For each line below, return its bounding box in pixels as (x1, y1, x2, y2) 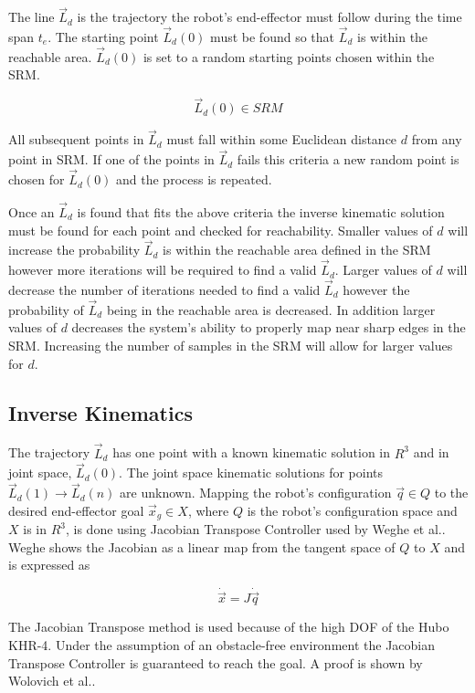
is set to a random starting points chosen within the (142, 47, 435, 66)
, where (187, 500, 229, 520)
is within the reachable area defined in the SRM (163, 240, 431, 259)
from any (411, 130, 462, 149)
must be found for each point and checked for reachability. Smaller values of (8, 220, 433, 239)
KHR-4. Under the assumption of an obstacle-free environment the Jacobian (8, 635, 436, 655)
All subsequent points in (8, 130, 144, 149)
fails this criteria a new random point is (237, 150, 459, 169)
